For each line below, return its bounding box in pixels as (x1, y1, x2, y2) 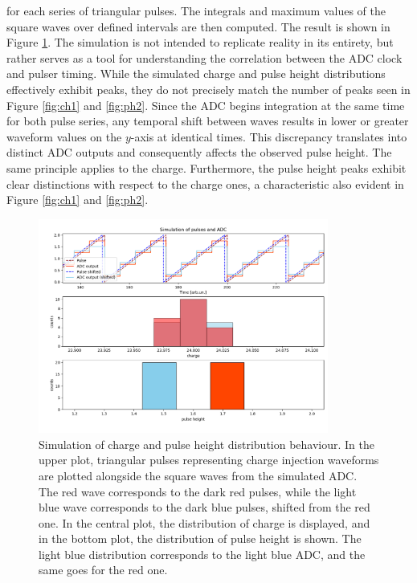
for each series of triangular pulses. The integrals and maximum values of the (6, 2, 386, 18)
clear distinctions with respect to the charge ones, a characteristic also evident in (6, 175, 404, 192)
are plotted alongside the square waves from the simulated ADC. (39, 467, 358, 483)
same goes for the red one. (39, 561, 168, 578)
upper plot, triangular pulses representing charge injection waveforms (39, 451, 379, 468)
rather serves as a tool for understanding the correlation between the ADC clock (6, 49, 403, 66)
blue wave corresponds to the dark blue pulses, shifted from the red (39, 499, 370, 516)
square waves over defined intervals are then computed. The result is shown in (6, 18, 390, 35)
